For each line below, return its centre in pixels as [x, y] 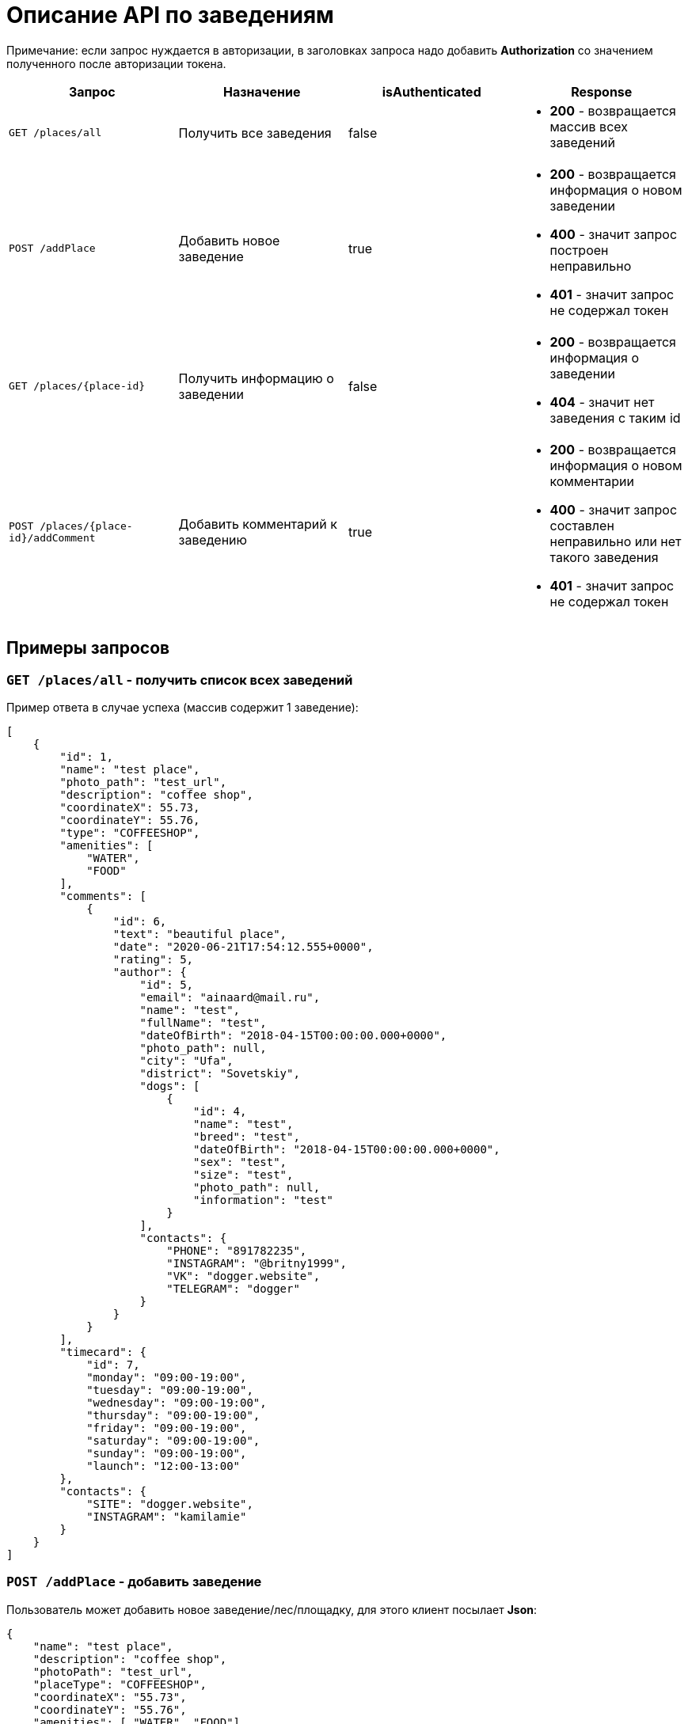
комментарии [592, 481]
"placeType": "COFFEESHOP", [120, 1684]
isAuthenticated [431, 91]
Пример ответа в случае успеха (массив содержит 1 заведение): [182, 707]
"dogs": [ [170, 1086]
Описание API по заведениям [170, 15]
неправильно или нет [616, 541]
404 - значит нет [602, 402]
